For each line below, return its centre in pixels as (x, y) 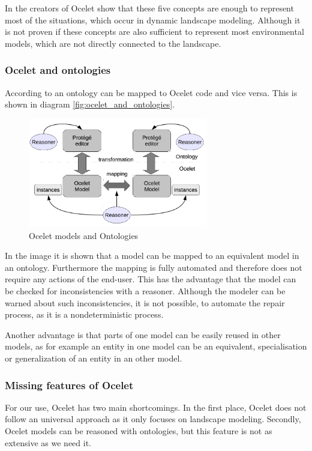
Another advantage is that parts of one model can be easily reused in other (143, 334)
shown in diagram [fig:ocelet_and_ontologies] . (90, 104)
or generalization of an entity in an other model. (94, 358)
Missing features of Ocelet (69, 385)
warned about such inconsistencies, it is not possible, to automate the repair (145, 302)
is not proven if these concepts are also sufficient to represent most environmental (154, 32)
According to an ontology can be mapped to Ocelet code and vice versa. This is (151, 92)
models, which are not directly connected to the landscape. (113, 43)
